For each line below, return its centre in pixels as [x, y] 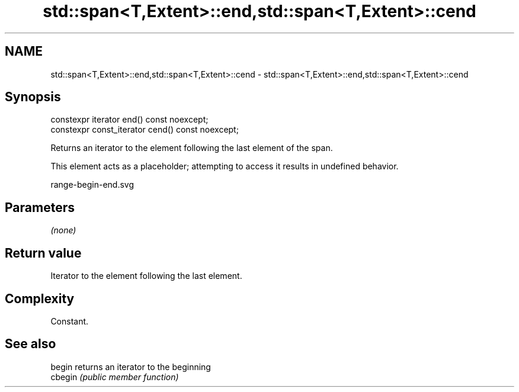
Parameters [40, 207]
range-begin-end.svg [92, 185]
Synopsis [33, 97]
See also [31, 344]
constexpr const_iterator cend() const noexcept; [145, 130]
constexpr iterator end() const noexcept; [129, 120]
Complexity [40, 298]
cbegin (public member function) [115, 377]
